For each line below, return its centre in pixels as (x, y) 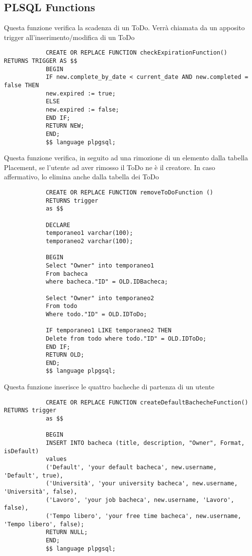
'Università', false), (41, 491)
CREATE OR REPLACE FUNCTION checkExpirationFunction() (136, 53)
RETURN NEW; (65, 126)
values (56, 459)
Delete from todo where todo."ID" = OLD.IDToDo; (126, 338)
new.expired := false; (82, 109)
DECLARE (58, 225)
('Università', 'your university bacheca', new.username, (142, 484)
